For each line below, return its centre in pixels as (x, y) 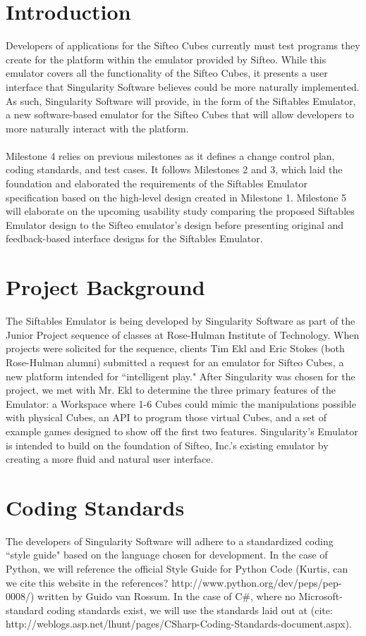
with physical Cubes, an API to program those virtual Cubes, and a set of (166, 417)
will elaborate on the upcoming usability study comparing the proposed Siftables (180, 211)
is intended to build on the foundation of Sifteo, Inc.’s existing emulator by (167, 445)
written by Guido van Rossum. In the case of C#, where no (166, 596)
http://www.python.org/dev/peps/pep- (257, 582)
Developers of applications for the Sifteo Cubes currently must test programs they (183, 45)
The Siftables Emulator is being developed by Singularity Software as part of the (181, 321)
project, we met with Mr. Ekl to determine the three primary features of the (171, 390)
